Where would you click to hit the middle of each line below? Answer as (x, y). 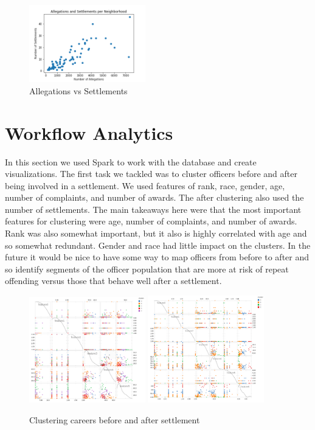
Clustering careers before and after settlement (115, 419)
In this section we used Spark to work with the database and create (131, 161)
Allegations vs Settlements (78, 90)
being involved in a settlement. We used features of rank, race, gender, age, (145, 185)
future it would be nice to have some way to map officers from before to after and (157, 257)
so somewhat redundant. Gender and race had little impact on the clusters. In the (158, 245)
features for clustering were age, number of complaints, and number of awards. (151, 221)
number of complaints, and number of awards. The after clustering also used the (154, 197)
